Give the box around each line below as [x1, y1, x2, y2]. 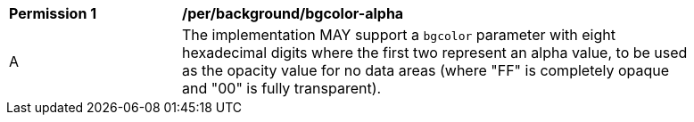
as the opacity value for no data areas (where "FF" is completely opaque [182, 61, 670, 79]
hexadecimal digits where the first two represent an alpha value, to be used [182, 44, 688, 61]
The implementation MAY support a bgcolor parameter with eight [182, 26, 616, 44]
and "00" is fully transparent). [182, 79, 382, 97]
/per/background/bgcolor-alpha [182, 4, 404, 22]
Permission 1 [9, 4, 97, 22]
